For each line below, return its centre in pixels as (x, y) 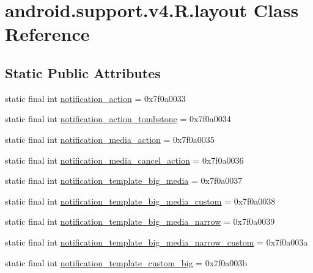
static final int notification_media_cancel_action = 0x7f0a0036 (124, 160)
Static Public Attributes (83, 72)
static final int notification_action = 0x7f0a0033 (95, 98)
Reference (47, 34)
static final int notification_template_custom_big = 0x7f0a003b (126, 262)
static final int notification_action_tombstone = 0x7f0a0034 (118, 119)
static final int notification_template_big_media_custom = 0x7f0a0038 (140, 201)
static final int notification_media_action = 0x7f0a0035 (110, 139)
